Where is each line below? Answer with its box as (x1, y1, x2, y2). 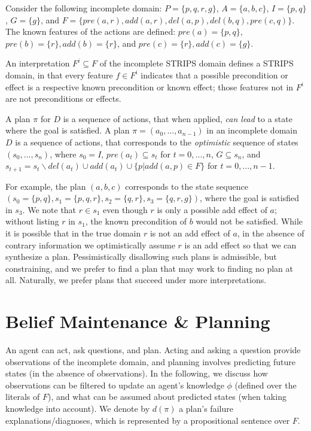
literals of (5, 390, 40, 403)
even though (103, 203, 148, 215)
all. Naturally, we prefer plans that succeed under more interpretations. (5, 274, 267, 286)
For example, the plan (5, 180, 86, 192)
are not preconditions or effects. (5, 92, 121, 105)
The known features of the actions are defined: (5, 25, 176, 38)
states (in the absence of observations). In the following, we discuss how (5, 367, 268, 380)
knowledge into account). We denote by (5, 402, 150, 415)
